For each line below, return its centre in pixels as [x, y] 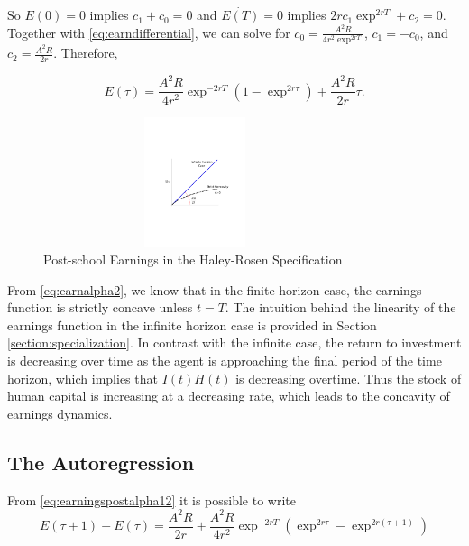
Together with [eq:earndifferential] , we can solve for [149, 32]
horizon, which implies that [83, 378]
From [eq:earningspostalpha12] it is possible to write [152, 500]
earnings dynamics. [60, 413]
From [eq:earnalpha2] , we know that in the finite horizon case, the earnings [215, 289]
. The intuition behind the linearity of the [340, 307]
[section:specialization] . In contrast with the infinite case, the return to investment [234, 342]
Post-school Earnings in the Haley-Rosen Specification [193, 259]
